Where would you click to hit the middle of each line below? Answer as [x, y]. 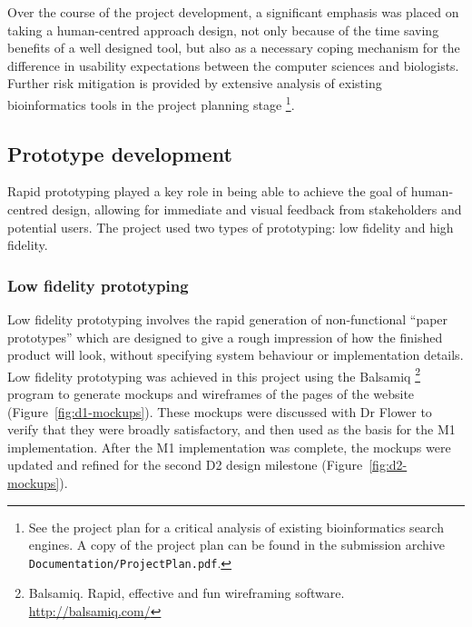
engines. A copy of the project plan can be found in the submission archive [236, 545]
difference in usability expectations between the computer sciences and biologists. [233, 65]
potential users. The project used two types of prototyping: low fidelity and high [231, 227]
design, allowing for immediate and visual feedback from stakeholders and [257, 209]
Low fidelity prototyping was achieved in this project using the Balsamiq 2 [214, 374]
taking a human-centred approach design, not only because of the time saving [223, 30]
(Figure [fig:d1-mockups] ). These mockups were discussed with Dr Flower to [220, 411]
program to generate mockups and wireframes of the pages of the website [211, 394]
